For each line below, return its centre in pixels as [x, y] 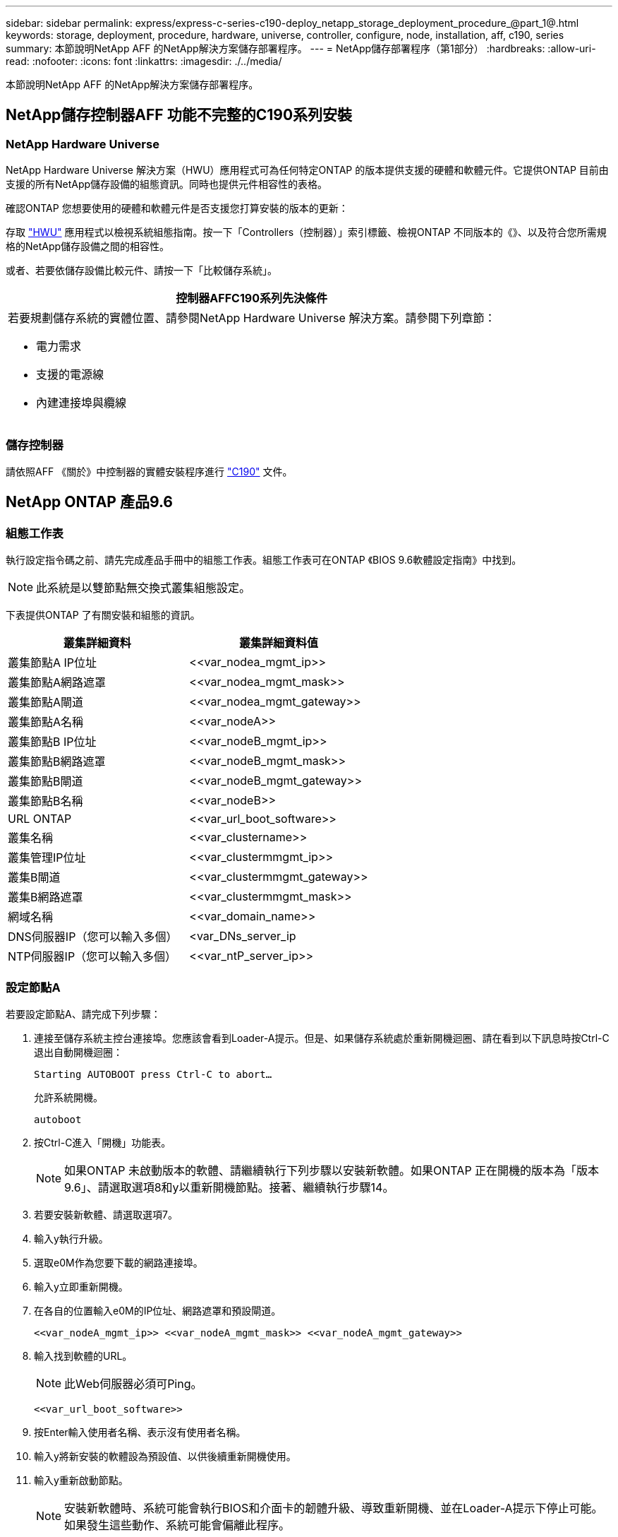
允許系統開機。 [68, 1097]
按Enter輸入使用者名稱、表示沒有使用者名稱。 [140, 1432]
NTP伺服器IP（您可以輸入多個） [92, 957]
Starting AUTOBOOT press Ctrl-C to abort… [153, 1074]
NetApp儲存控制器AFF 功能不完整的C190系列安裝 [179, 115]
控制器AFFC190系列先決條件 [252, 298]
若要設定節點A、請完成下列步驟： [83, 1014]
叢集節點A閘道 [46, 702]
